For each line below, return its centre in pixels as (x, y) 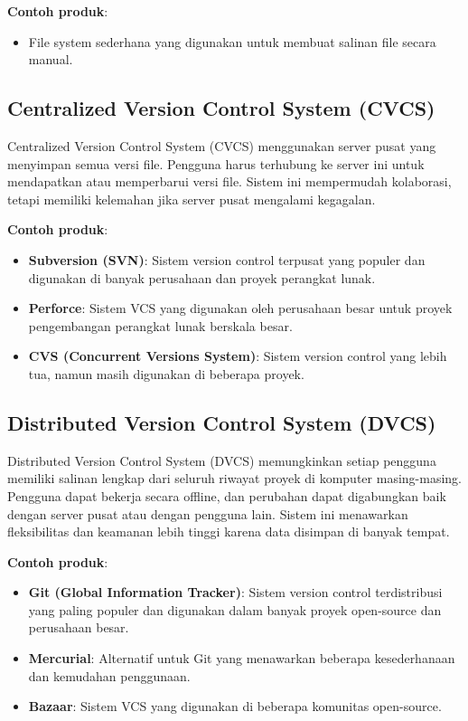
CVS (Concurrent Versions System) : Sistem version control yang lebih (238, 356)
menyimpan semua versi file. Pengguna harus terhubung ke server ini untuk (216, 163)
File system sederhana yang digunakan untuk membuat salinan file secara (232, 41)
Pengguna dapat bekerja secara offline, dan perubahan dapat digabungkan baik (227, 495)
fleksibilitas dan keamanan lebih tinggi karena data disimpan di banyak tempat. (229, 531)
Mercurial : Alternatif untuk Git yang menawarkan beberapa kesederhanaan (242, 658)
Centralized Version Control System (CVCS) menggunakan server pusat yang (222, 145)
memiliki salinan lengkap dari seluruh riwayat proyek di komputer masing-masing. (234, 478)
